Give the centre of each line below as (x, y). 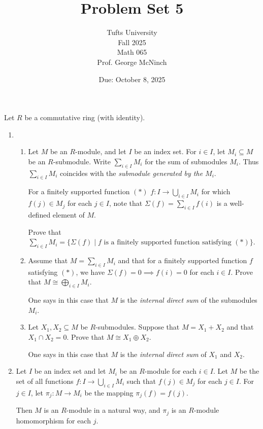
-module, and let (101, 151)
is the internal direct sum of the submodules (189, 300)
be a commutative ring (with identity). (85, 117)
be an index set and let (70, 371)
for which (216, 191)
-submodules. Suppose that (138, 327)
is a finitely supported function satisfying (168, 243)
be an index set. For (165, 151)
